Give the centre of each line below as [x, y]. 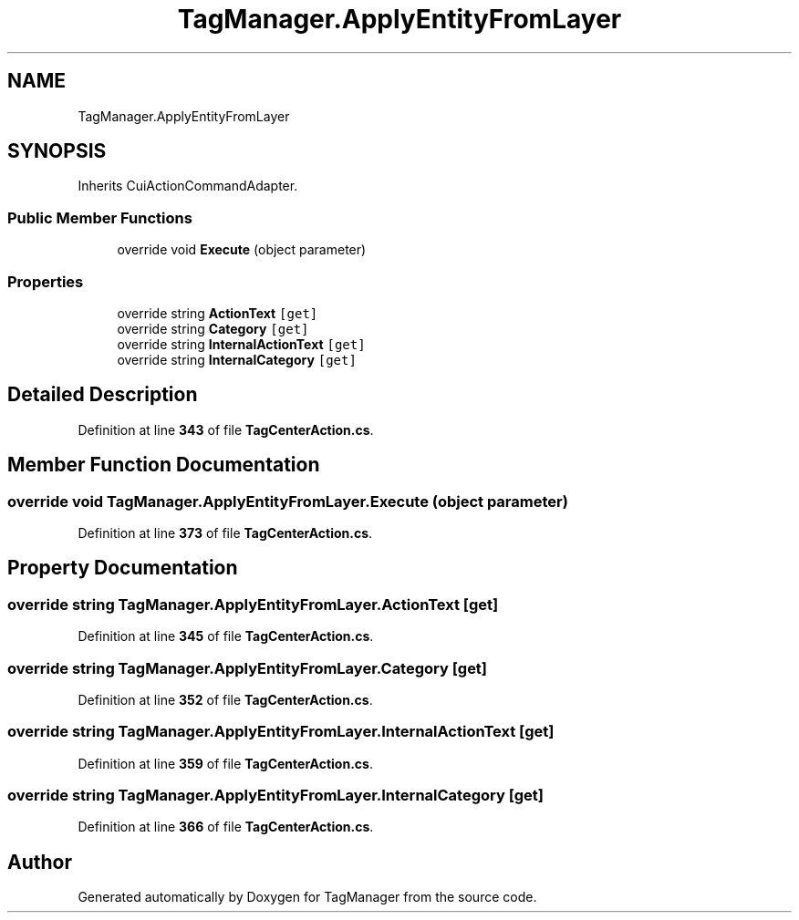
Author [40, 862]
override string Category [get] [213, 328]
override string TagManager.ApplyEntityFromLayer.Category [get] [248, 668]
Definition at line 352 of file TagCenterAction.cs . [225, 699]
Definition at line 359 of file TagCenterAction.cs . [225, 763]
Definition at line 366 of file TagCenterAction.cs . [226, 827]
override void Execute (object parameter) [242, 250]
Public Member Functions [100, 217]
